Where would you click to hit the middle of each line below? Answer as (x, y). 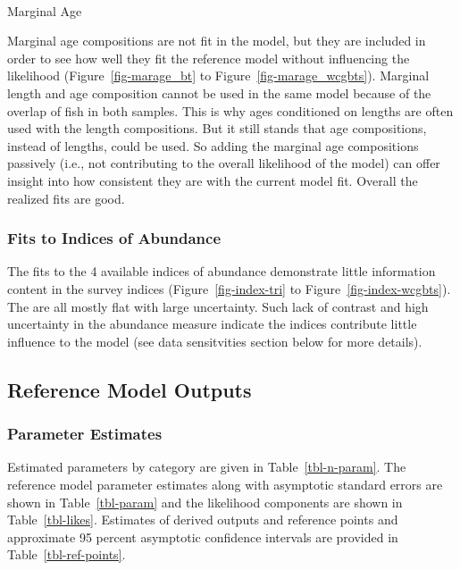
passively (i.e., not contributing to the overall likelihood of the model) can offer (224, 163)
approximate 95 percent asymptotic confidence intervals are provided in (203, 536)
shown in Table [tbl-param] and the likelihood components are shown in (205, 502)
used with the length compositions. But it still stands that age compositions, (217, 128)
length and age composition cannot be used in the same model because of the (219, 92)
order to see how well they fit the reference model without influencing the (209, 58)
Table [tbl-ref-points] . (67, 554)
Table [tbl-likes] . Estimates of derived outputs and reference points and (203, 520)
